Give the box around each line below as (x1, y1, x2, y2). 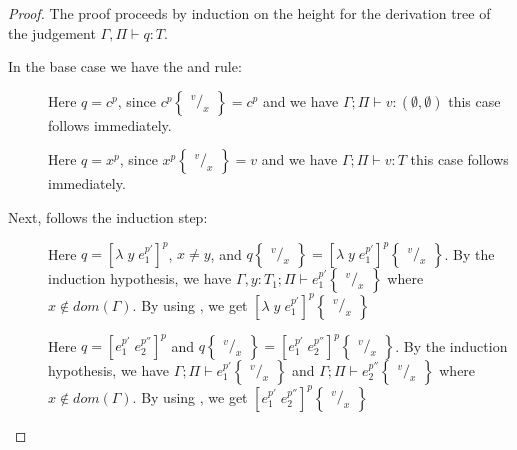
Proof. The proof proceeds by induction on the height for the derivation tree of (8, 3, 491, 23)
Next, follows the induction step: (8, 206, 208, 227)
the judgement (8, 22, 96, 43)
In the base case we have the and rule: (8, 56, 242, 77)
